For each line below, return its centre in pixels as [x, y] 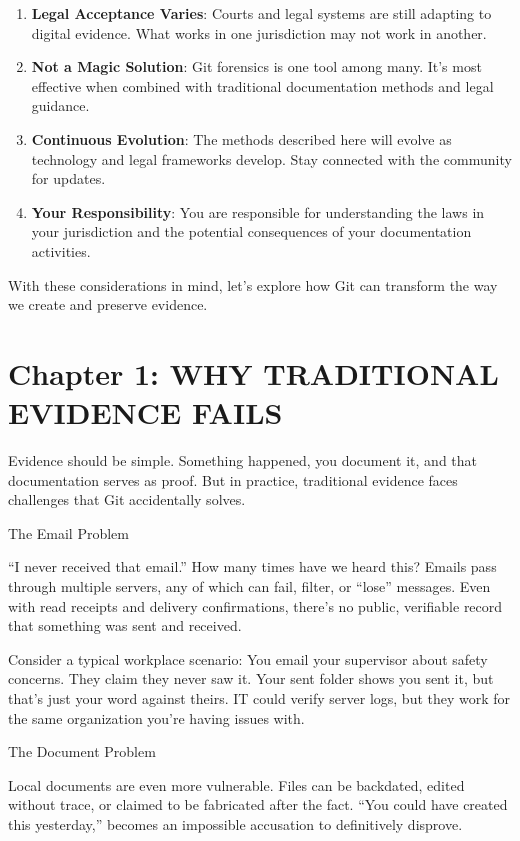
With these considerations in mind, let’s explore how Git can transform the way [253, 284]
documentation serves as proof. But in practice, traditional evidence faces [233, 479]
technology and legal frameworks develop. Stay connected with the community [271, 158]
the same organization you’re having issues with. [156, 717]
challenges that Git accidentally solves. [127, 499]
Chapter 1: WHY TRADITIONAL [253, 372]
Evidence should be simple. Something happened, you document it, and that [243, 460]
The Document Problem [82, 751]
